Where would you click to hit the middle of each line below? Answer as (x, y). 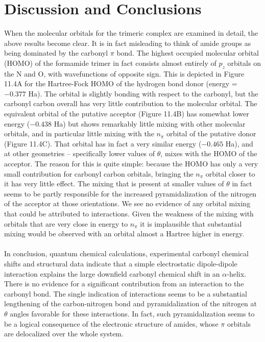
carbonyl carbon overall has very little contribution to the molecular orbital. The (131, 103)
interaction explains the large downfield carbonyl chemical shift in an (112, 273)
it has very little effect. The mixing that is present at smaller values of (114, 184)
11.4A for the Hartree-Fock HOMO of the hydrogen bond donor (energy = (121, 83)
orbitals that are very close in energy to (66, 223)
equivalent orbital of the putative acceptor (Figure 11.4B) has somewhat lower (127, 114)
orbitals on (244, 63)
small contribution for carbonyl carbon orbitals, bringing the (99, 173)
